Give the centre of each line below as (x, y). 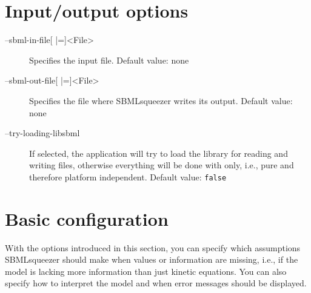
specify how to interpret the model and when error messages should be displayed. (156, 283)
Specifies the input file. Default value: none (109, 60)
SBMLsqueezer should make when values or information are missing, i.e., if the (152, 259)
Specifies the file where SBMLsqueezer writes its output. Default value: (161, 100)
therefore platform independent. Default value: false (128, 176)
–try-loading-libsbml (42, 133)
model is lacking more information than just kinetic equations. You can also (146, 271)
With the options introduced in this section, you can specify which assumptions (153, 247)
